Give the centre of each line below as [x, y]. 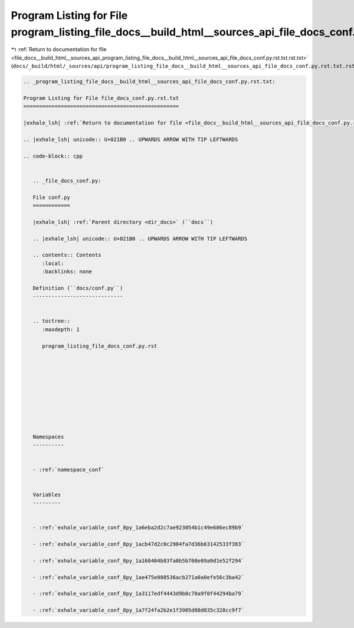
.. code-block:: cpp [53, 156]
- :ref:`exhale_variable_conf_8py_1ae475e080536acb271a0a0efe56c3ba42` [139, 577]
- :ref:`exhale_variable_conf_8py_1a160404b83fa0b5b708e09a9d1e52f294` [139, 560]
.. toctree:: [52, 321]
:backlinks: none [67, 272]
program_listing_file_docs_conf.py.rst [100, 346]
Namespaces [48, 436]
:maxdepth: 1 [61, 329]
